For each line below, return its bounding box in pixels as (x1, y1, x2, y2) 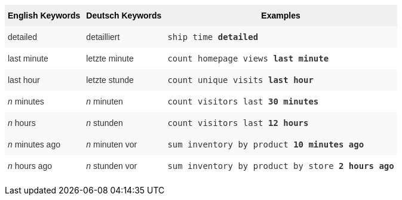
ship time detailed (167, 32, 259, 42)
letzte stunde (86, 75, 134, 85)
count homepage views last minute (167, 54, 329, 63)
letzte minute (86, 54, 134, 63)
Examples (261, 11, 300, 20)
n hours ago (8, 161, 52, 171)
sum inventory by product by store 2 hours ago (167, 161, 394, 171)
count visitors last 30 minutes (167, 97, 319, 106)
